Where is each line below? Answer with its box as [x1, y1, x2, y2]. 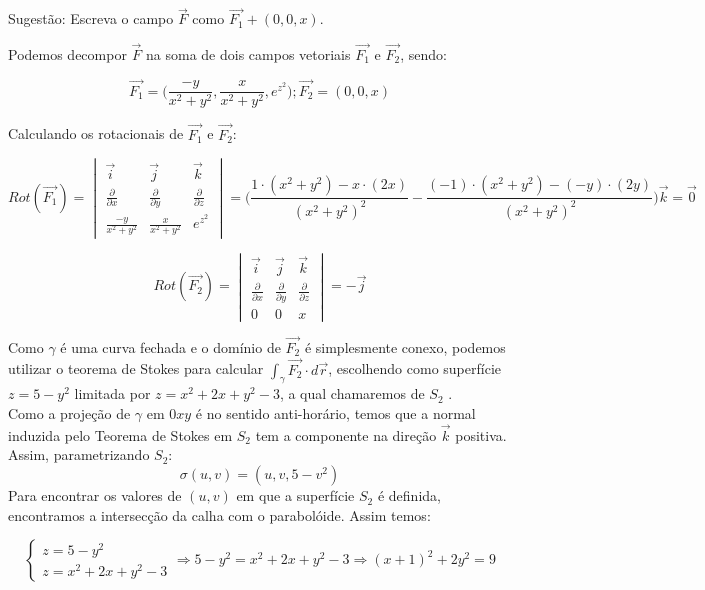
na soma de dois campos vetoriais [146, 44, 351, 65]
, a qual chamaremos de [279, 383, 425, 404]
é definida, [377, 485, 441, 506]
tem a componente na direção [255, 424, 437, 445]
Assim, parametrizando [8, 444, 150, 465]
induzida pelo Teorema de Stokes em [8, 424, 233, 445]
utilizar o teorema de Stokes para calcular [8, 358, 264, 379]
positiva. [455, 424, 507, 445]
